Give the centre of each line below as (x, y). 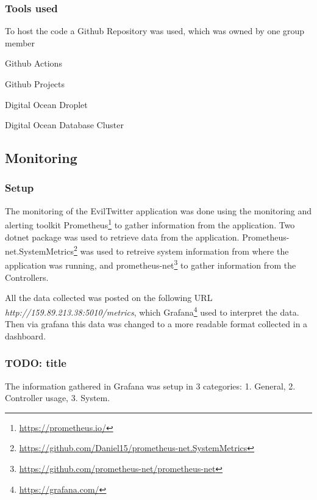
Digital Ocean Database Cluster (65, 125)
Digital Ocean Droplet (46, 104)
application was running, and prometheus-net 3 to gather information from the (151, 264)
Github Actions (34, 63)
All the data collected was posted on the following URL (109, 298)
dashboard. (26, 335)
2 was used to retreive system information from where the (181, 250)
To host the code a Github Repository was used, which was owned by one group (155, 31)
